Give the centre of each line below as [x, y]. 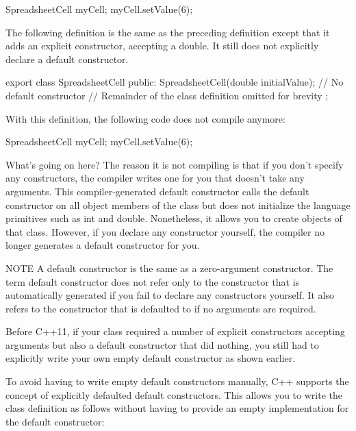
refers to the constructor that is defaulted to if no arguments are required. [161, 308]
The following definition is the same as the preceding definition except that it [168, 32]
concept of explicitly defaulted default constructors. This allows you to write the [174, 394]
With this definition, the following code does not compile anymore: [145, 118]
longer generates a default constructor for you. [103, 245]
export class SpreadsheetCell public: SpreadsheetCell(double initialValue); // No [175, 82]
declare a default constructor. [67, 59]
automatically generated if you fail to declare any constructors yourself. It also [170, 295]
